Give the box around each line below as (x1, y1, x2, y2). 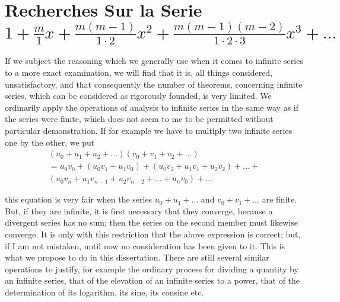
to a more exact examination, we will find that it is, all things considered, (5, 66, 273, 79)
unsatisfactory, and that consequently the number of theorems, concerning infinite (5, 78, 303, 90)
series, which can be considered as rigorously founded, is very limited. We (5, 89, 272, 102)
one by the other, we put (5, 136, 95, 148)
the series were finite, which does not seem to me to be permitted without (5, 113, 274, 125)
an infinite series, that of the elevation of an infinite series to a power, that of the (5, 274, 300, 287)
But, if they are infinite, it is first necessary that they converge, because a (5, 204, 273, 217)
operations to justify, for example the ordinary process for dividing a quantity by (5, 262, 298, 275)
